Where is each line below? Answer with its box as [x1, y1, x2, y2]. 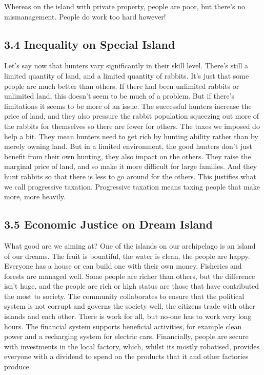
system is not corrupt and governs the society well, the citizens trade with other [4, 301, 255, 311]
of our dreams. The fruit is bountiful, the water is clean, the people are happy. [4, 250, 250, 261]
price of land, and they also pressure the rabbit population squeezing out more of [4, 110, 259, 121]
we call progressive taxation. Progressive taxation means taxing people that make [4, 181, 260, 192]
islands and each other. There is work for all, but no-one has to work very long [4, 311, 252, 322]
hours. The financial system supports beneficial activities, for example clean [4, 321, 242, 331]
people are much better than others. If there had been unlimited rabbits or [4, 80, 239, 91]
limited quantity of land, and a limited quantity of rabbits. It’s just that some [4, 70, 249, 81]
